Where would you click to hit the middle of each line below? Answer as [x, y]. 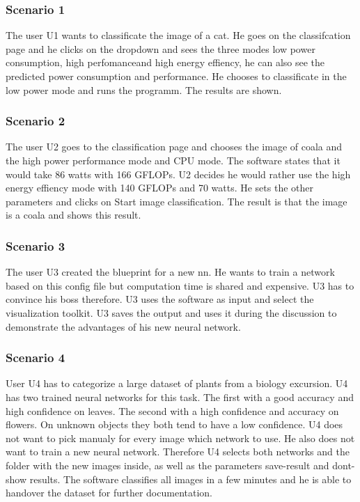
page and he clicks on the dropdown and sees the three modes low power [161, 48]
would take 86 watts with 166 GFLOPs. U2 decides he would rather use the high [178, 174]
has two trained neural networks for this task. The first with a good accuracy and [180, 397]
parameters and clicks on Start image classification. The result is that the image [177, 201]
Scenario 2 [36, 121]
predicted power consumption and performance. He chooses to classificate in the [176, 76]
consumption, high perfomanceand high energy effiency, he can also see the [165, 62]
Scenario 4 [36, 358]
